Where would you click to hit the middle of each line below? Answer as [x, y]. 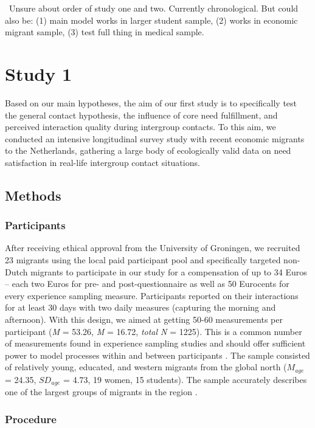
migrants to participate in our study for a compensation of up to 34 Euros [169, 271]
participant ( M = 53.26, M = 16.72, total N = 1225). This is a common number [154, 331]
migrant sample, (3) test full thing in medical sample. [105, 32]
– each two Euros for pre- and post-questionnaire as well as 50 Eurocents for [147, 284]
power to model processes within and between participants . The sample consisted [157, 355]
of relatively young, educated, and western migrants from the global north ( [146, 367]
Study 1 [39, 73]
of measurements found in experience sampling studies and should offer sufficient [155, 343]
